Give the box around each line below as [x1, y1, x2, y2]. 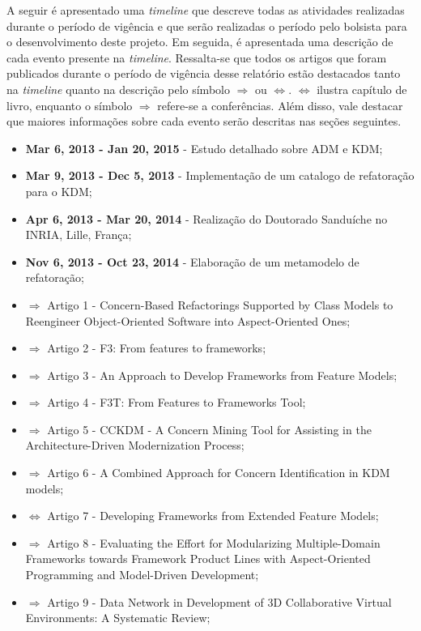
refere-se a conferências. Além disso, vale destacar [157, 96, 403, 113]
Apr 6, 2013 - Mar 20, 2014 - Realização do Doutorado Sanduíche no [25, 210, 388, 227]
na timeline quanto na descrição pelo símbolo [6, 80, 230, 97]
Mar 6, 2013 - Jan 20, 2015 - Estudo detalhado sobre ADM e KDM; [25, 139, 383, 156]
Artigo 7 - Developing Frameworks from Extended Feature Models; [47, 507, 379, 524]
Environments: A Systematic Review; [25, 609, 210, 626]
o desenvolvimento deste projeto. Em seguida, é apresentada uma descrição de [6, 33, 393, 50]
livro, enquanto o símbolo [6, 96, 133, 113]
